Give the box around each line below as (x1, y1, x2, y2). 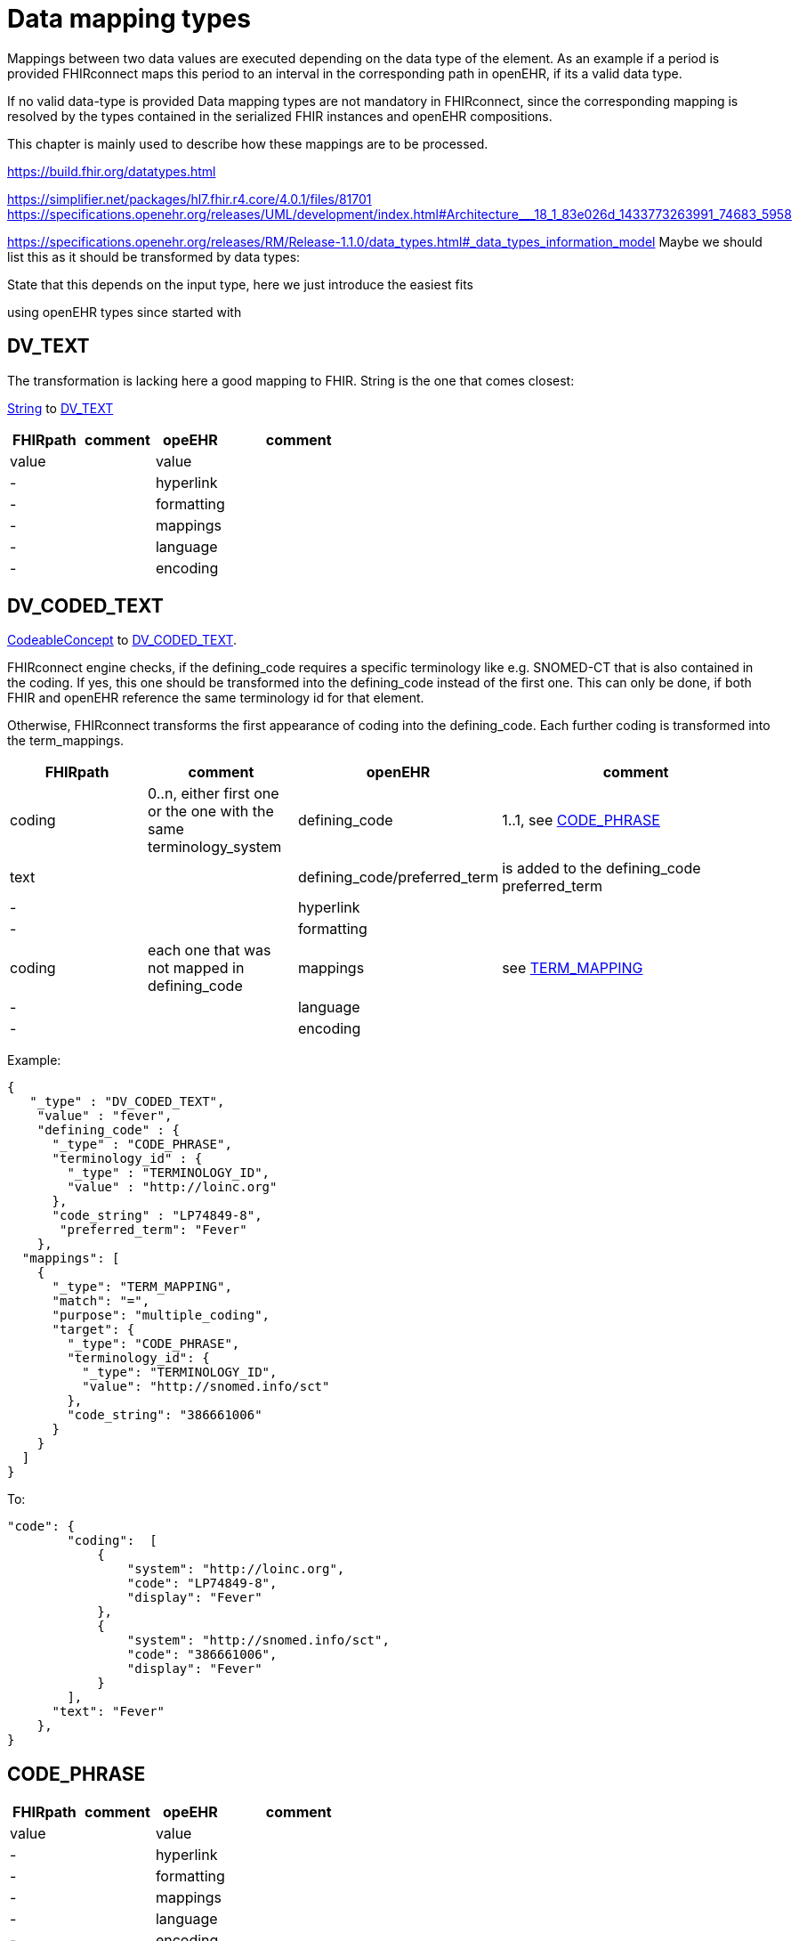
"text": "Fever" (52, 1704, 165, 1719)
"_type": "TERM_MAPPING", (52, 1279, 232, 1295)
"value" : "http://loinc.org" (67, 1180, 278, 1195)
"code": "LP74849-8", (126, 1576, 278, 1591)
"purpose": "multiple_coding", (52, 1308, 270, 1323)
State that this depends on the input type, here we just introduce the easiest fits (7, 276, 473, 292)
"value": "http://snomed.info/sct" (82, 1379, 330, 1394)
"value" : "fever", (36, 1109, 173, 1124)
